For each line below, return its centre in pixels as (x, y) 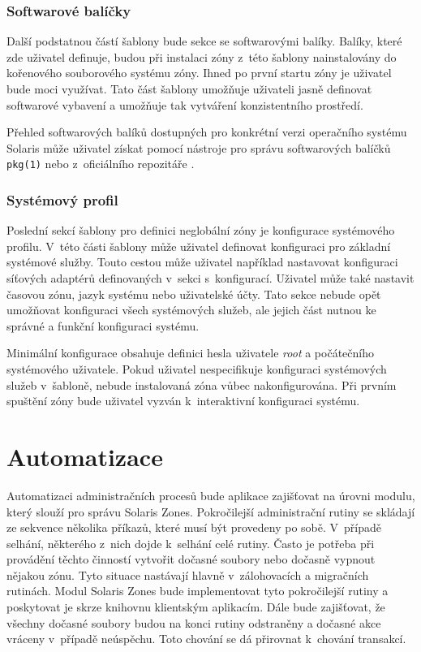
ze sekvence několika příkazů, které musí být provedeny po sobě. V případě (194, 527)
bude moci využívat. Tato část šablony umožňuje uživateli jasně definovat (189, 89)
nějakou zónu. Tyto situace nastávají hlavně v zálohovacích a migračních (188, 574)
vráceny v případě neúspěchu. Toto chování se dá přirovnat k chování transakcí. (206, 639)
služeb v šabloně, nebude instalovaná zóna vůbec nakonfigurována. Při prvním (202, 384)
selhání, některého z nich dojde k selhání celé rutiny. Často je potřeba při (191, 543)
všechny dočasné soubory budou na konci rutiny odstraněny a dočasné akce (194, 622)
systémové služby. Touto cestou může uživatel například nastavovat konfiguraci (202, 262)
